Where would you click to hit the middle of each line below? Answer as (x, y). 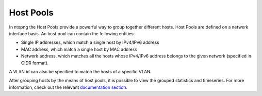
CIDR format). (35, 63)
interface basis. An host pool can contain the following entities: (72, 33)
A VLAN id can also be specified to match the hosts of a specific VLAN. (80, 71)
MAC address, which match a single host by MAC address (79, 49)
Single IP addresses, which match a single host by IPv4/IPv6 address (90, 42)
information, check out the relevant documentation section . (68, 87)
